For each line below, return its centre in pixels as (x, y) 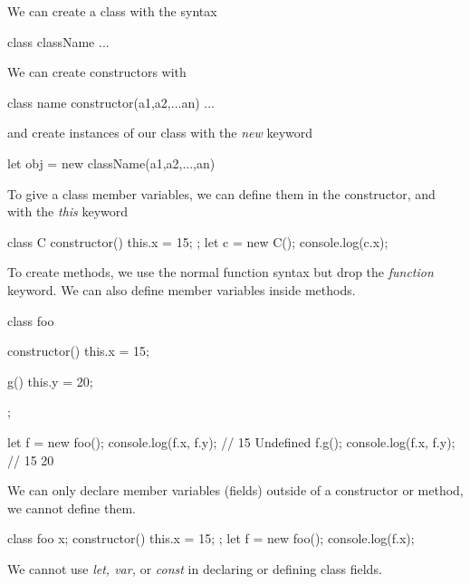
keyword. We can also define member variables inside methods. (182, 289)
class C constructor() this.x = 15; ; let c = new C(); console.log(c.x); (198, 241)
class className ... (58, 41)
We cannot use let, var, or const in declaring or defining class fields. (195, 568)
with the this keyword (68, 211)
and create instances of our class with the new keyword (160, 133)
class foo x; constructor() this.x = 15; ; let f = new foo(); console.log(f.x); (211, 538)
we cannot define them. (72, 507)
